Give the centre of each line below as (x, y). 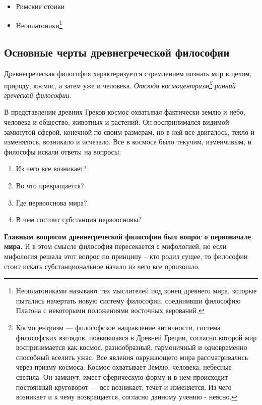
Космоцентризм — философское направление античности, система (118, 327)
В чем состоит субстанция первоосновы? (79, 219)
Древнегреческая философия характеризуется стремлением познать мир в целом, (128, 73)
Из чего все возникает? (51, 168)
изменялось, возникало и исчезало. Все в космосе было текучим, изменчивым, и (128, 142)
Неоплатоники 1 (39, 24)
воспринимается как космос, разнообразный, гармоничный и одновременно (132, 347)
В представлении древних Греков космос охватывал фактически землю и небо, (125, 112)
